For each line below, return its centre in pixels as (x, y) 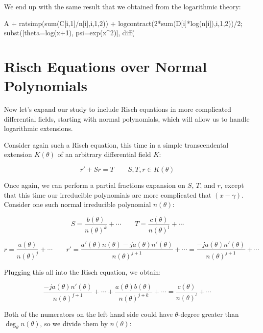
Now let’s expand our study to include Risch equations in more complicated (118, 109)
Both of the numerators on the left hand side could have (88, 314)
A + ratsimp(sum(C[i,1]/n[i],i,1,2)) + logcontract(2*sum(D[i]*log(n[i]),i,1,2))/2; (123, 23)
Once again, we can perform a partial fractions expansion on (95, 185)
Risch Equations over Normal (106, 66)
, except (232, 185)
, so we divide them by (74, 323)
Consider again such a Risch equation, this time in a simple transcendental (116, 144)
